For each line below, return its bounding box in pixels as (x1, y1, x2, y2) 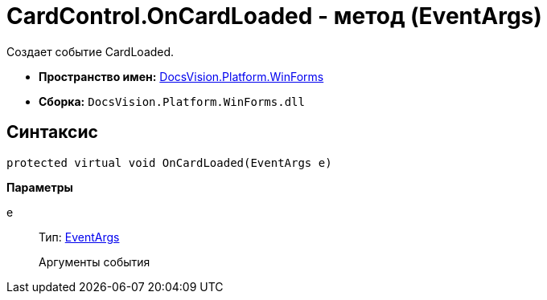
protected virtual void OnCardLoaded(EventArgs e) (6, 156, 332, 169)
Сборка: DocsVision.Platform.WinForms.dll (39, 94, 305, 108)
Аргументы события (39, 254, 150, 269)
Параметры (6, 180, 73, 194)
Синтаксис (6, 122, 98, 143)
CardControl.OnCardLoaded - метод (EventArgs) (6, 2, 542, 30)
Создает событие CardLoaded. (6, 44, 175, 59)
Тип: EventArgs (39, 229, 120, 244)
